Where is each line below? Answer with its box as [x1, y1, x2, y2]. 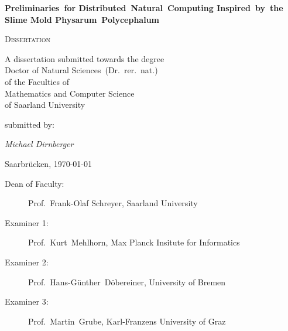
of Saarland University [5, 98, 85, 111]
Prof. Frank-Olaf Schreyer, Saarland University [28, 197, 198, 209]
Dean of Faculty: [5, 177, 64, 189]
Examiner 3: [5, 295, 49, 308]
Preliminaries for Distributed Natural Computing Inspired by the [5, 2, 283, 13]
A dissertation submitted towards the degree [5, 52, 164, 64]
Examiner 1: [5, 216, 49, 228]
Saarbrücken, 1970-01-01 [5, 157, 92, 169]
